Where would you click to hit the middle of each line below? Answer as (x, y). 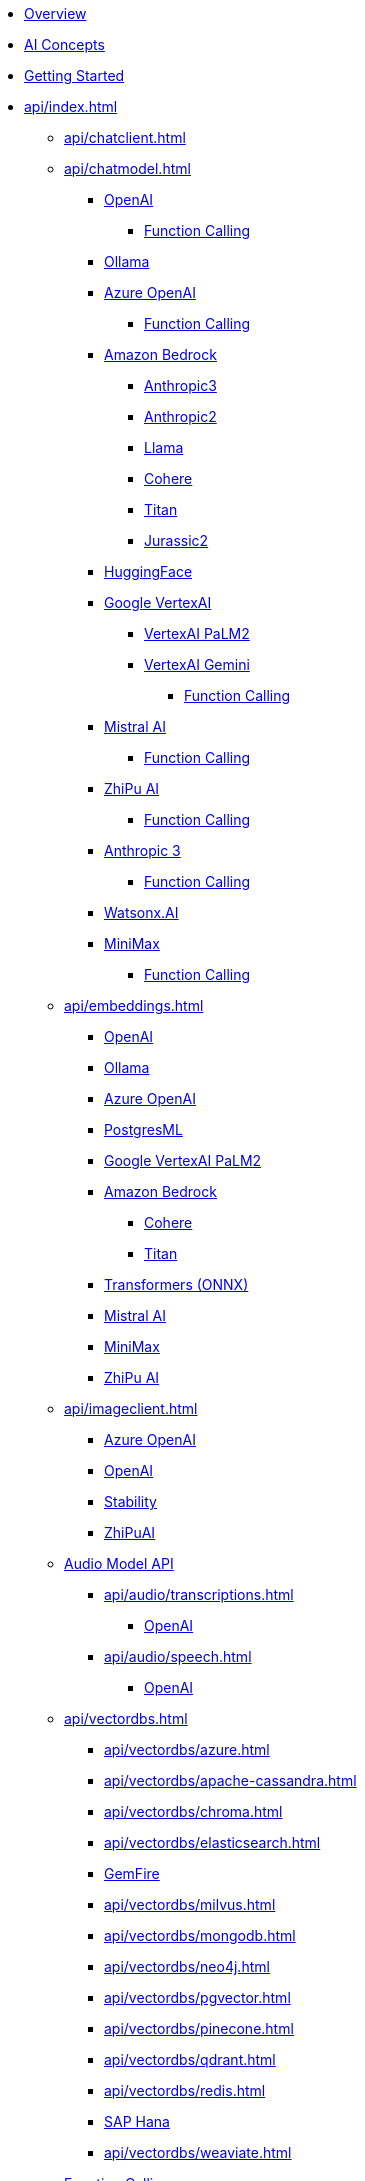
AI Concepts (64, 44)
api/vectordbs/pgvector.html (197, 1997)
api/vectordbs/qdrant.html (190, 2059)
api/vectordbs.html (126, 1718)
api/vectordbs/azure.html (187, 1749)
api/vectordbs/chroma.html (193, 1811)
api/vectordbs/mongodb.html (200, 1935)
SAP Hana (137, 2121)
